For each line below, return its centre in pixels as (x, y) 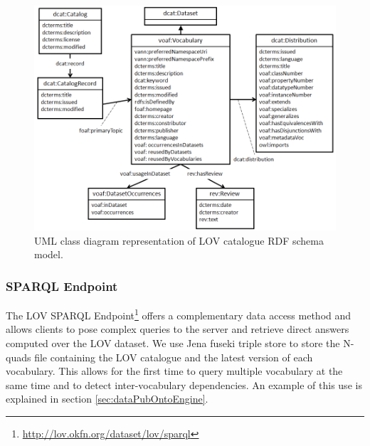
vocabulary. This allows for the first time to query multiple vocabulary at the (174, 371)
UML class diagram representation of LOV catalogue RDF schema (179, 240)
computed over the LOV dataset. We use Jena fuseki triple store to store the (173, 343)
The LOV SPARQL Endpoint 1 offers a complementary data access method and (179, 314)
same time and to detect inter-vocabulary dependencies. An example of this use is (184, 384)
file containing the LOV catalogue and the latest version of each (174, 357)
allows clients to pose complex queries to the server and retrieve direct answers (178, 329)
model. (49, 254)
